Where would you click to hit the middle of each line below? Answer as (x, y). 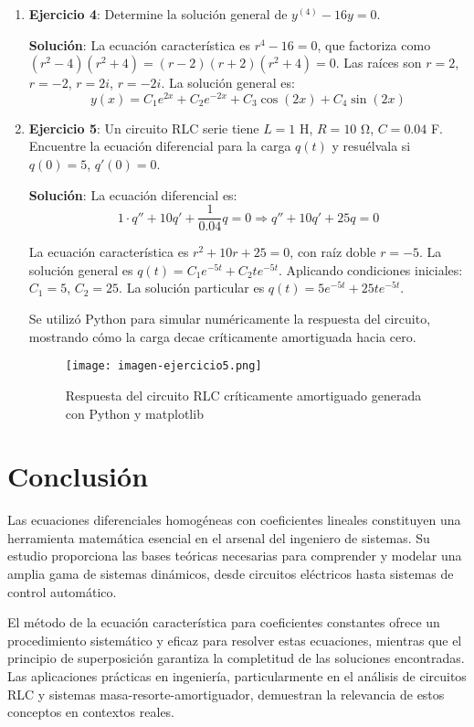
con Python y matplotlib (134, 413)
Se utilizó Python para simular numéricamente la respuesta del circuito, (230, 319)
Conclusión (78, 476)
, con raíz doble (333, 252)
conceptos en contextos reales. (91, 712)
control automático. (62, 591)
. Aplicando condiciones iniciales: (371, 269)
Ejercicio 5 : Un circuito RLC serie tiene (144, 128)
